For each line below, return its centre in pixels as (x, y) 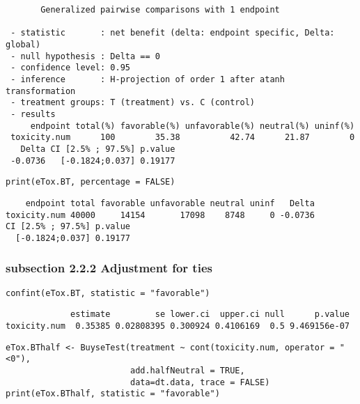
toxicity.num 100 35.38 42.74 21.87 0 (183, 138)
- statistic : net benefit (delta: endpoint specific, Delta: (173, 33)
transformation (41, 91)
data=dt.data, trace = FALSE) (200, 382)
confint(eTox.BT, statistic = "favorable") (108, 293)
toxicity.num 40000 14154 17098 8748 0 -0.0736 (160, 215)
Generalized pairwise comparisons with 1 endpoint (160, 10)
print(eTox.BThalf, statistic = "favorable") (113, 394)
